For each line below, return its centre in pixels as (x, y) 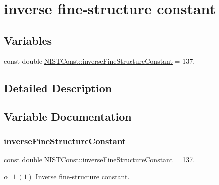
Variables (28, 40)
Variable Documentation (68, 116)
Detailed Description (58, 87)
